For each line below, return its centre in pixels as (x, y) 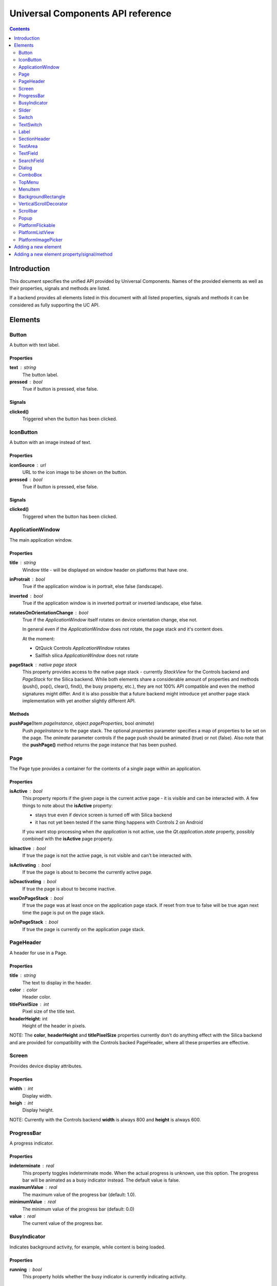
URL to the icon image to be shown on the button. (75, 472)
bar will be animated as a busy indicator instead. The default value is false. (101, 1180)
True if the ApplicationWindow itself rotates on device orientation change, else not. (110, 619)
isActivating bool (30, 865)
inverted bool (26, 596)
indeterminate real (32, 1166)
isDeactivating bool (33, 882)
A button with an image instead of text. (51, 442)
